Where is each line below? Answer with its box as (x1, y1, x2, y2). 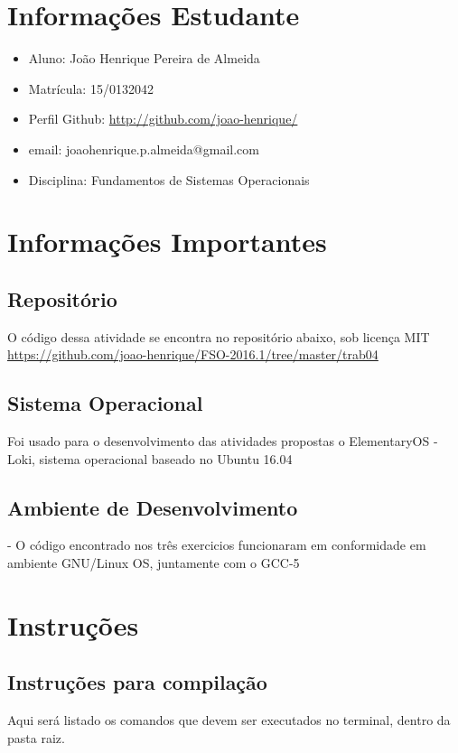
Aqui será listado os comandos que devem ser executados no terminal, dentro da (7, 711, 451, 730)
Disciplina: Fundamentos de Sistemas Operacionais (28, 170, 310, 189)
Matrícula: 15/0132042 (28, 79, 154, 98)
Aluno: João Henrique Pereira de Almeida (28, 49, 260, 68)
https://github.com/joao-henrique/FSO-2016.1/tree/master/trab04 (7, 345, 379, 364)
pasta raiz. (7, 728, 65, 747)
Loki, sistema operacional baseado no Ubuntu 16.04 (7, 449, 293, 468)
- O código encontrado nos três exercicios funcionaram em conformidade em (7, 535, 426, 554)
